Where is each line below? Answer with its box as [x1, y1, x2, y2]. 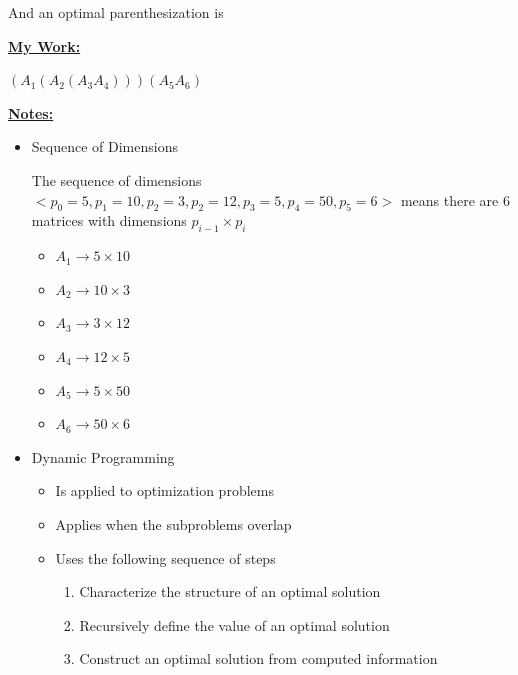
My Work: [8, 35, 81, 56]
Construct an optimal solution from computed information [79, 648, 438, 669]
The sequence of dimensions [31, 169, 202, 190]
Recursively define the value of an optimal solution [79, 614, 390, 635]
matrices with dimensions [31, 210, 187, 231]
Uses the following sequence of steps [55, 547, 276, 568]
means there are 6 [400, 189, 510, 210]
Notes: [8, 102, 54, 123]
